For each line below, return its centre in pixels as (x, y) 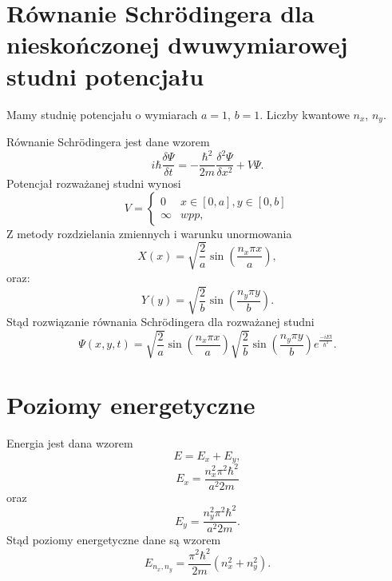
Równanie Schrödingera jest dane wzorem (108, 141)
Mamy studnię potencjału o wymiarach (102, 114)
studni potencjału (105, 76)
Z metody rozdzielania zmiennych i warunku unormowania (149, 233)
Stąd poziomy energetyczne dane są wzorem (114, 540)
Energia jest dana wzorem (70, 443)
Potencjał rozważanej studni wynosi (94, 183)
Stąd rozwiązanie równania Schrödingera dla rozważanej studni (160, 321)
